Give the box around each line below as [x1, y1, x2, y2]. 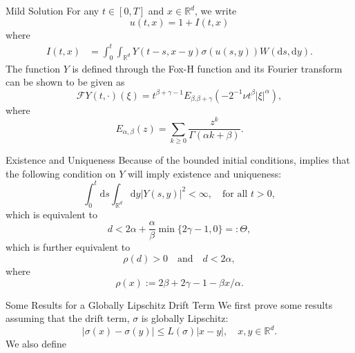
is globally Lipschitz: [141, 311, 229, 325]
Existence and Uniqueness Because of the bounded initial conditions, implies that [6, 153, 350, 167]
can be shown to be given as [6, 75, 125, 89]
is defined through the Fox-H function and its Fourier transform [72, 61, 343, 75]
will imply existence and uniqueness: [127, 166, 282, 180]
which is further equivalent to [6, 240, 131, 254]
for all [222, 189, 248, 199]
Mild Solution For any [6, 3, 99, 17]
